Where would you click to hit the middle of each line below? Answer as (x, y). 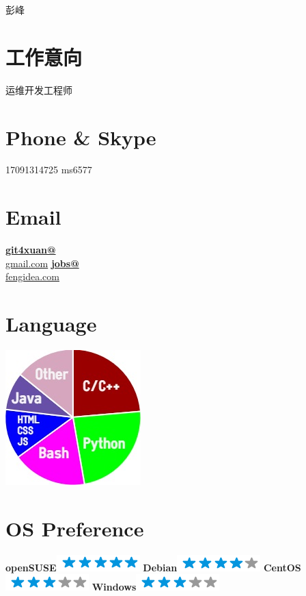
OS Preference (75, 528)
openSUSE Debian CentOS (153, 567)
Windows (114, 587)
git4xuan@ (31, 250)
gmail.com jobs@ (42, 263)
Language (51, 324)
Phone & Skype (81, 137)
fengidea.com (32, 276)
